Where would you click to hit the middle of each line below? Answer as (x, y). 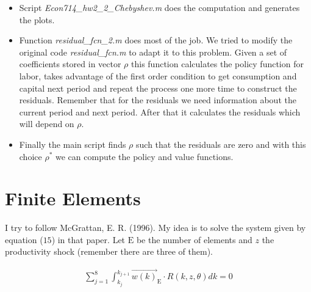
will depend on (47, 124)
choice (30, 156)
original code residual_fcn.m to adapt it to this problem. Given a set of (153, 52)
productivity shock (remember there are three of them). (109, 251)
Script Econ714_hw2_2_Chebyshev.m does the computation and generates (159, 7)
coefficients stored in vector (70, 64)
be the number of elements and (194, 239)
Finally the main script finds (73, 144)
